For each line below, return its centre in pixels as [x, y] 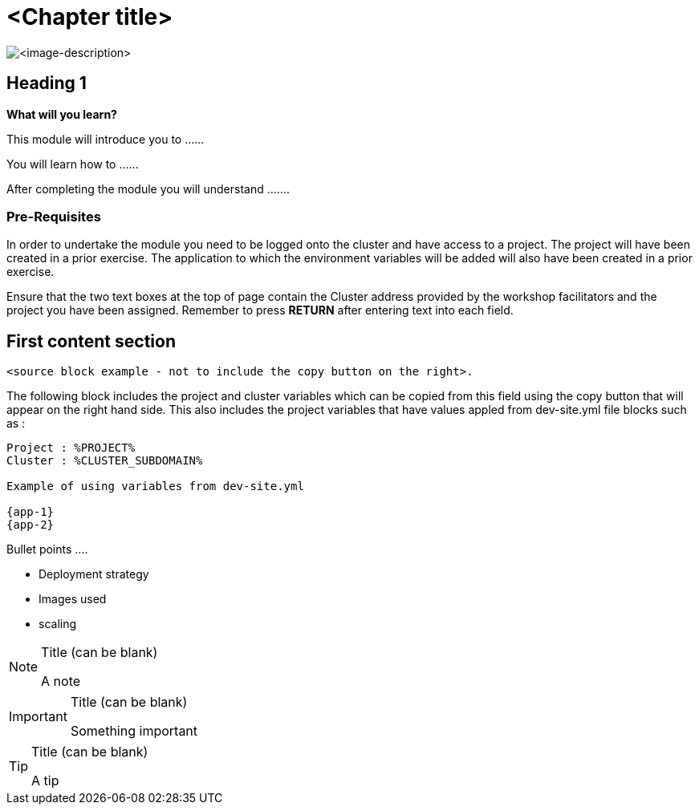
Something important [134, 731]
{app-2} [30, 525]
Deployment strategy [94, 574]
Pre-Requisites [54, 216]
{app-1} [30, 512]
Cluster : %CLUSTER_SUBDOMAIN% [105, 461]
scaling [58, 624]
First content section [91, 341]
